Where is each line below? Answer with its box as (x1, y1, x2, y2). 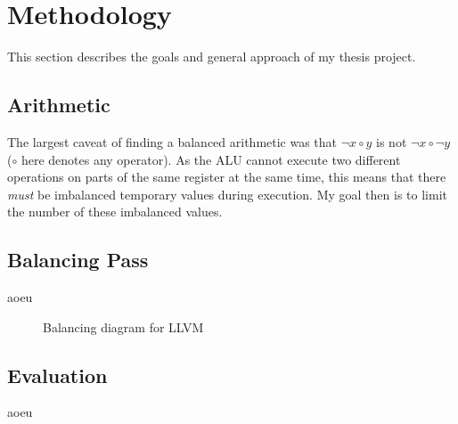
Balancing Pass (7, 246, 149, 273)
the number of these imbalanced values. (7, 202, 223, 221)
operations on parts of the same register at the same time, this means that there (7, 167, 446, 186)
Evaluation (7, 361, 108, 388)
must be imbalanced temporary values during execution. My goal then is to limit (7, 184, 447, 203)
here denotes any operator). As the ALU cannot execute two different (20, 150, 401, 168)
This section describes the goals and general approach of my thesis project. (7, 47, 416, 66)
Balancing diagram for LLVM (43, 317, 204, 336)
